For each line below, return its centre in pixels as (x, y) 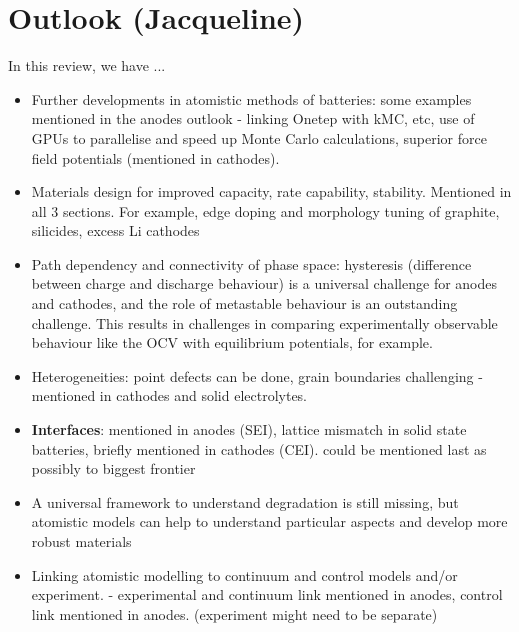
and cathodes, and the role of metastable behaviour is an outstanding (244, 303)
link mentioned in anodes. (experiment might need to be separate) (234, 613)
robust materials (81, 541)
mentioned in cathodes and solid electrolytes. (169, 395)
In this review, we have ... (87, 65)
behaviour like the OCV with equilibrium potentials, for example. (232, 342)
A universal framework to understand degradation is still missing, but (245, 501)
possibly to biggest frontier (113, 468)
